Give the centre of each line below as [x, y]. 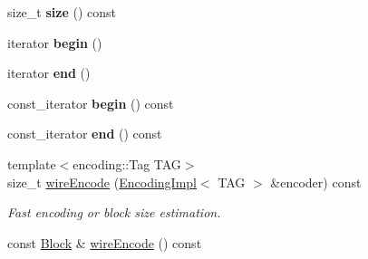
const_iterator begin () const [91, 103]
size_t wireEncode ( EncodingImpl [102, 182]
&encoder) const [316, 182]
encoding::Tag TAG [127, 163]
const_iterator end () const [85, 134]
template [32, 163]
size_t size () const [62, 12]
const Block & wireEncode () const [105, 242]
